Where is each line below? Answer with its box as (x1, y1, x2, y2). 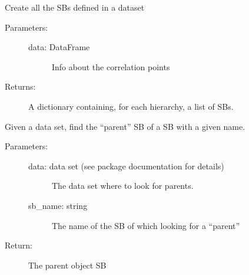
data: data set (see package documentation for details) (28, 159, 224, 172)
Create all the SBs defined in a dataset (5, 1, 145, 13)
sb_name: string (28, 199, 88, 211)
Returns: (5, 80, 36, 93)
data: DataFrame (28, 41, 90, 53)
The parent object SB (28, 258, 107, 271)
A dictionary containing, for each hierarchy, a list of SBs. (28, 100, 234, 112)
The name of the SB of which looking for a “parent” (52, 219, 240, 231)
